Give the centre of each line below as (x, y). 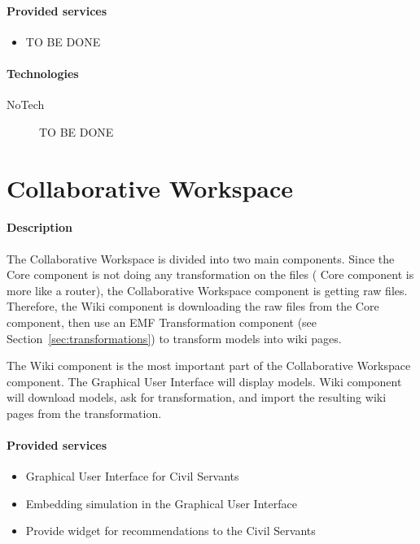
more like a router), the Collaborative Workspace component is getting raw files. (207, 290)
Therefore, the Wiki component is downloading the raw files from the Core (193, 306)
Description (40, 227)
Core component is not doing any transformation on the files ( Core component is (210, 274)
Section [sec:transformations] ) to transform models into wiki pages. (174, 338)
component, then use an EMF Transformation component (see (162, 322)
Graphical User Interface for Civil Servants (132, 476)
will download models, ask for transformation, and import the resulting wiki (197, 397)
